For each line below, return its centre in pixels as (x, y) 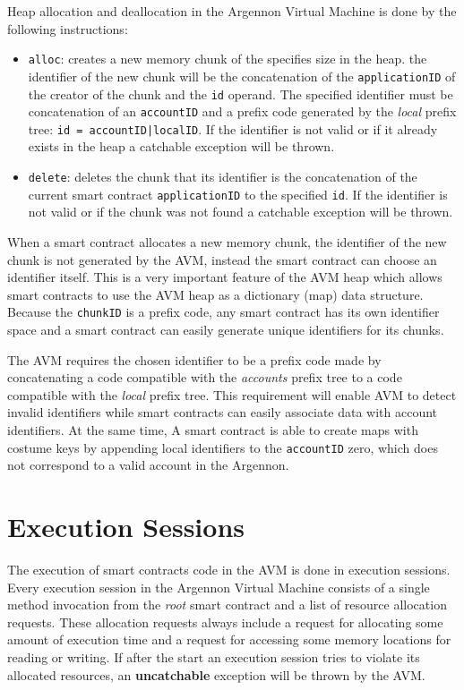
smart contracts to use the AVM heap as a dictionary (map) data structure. (215, 294)
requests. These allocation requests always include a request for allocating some (225, 622)
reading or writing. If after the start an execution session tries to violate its (214, 656)
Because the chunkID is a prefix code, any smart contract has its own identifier (223, 312)
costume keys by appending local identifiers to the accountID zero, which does (223, 447)
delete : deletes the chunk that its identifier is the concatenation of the (223, 177)
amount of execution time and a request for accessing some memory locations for (229, 639)
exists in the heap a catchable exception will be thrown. (181, 146)
